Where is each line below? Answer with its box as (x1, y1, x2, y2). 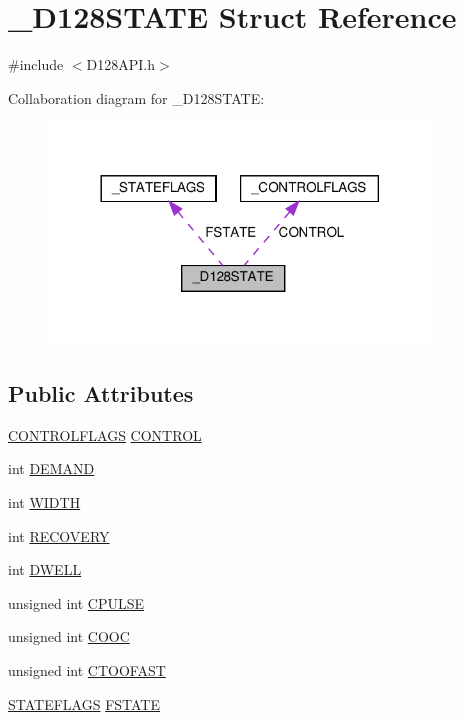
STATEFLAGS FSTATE (8, 693, 161, 714)
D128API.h (86, 54, 156, 75)
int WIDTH (8, 492, 81, 513)
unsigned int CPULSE (8, 592, 145, 613)
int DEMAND (8, 458, 95, 479)
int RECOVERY (8, 525, 110, 546)
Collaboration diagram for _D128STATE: (8, 87, 265, 108)
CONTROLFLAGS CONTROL (8, 424, 202, 445)
